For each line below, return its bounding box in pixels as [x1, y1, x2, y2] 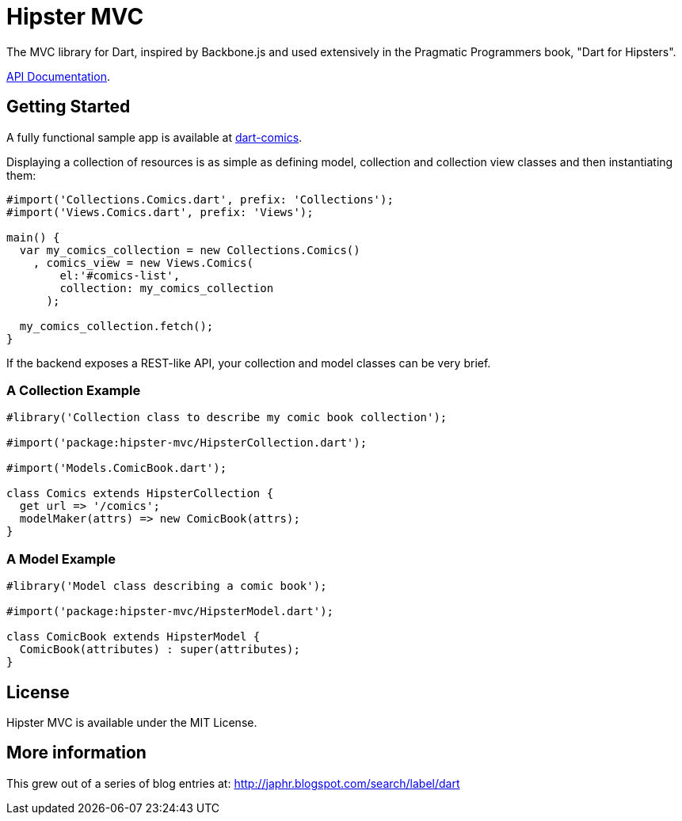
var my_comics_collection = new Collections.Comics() [19, 243, 360, 257]
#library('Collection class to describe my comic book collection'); [6, 411, 448, 424]
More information [6, 743, 147, 763]
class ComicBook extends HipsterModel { [6, 630, 261, 644]
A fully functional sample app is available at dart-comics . [6, 130, 303, 144]
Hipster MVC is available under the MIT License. [6, 715, 257, 729]
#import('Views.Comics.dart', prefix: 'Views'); [6, 205, 314, 219]
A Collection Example [6, 382, 141, 398]
